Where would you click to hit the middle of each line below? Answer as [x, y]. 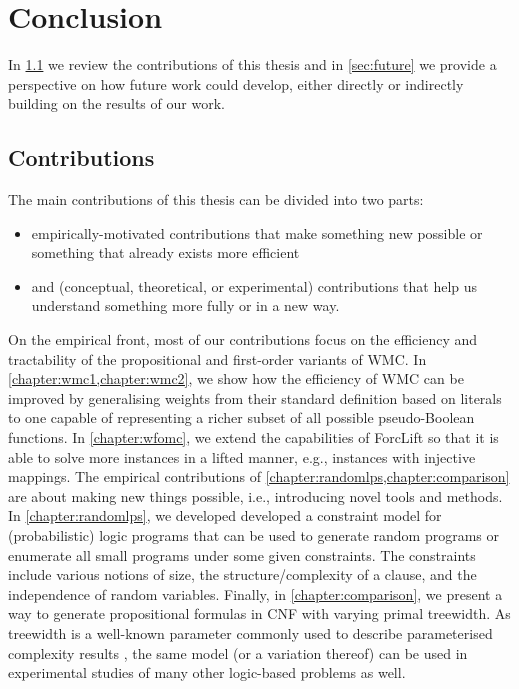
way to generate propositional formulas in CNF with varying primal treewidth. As [259, 613]
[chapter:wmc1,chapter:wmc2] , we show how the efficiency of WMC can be [236, 378]
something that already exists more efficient [165, 252]
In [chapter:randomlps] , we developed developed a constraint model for [225, 515]
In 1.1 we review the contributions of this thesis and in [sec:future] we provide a [252, 64]
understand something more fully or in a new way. [185, 305]
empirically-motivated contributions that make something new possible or [257, 232]
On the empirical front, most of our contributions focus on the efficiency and [243, 339]
